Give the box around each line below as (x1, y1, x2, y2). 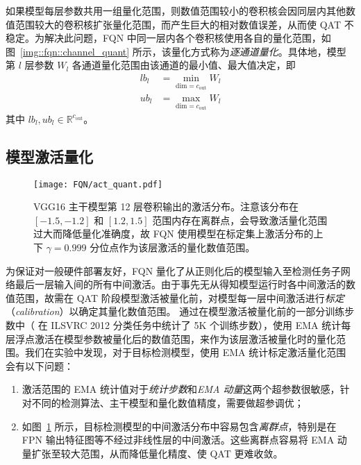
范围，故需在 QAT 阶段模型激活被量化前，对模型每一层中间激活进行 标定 (15, 290, 344, 305)
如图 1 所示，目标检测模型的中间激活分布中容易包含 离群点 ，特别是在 (22, 418, 337, 433)
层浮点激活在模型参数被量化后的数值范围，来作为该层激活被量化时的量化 (6, 331, 336, 346)
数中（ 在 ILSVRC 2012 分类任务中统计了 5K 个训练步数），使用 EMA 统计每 (6, 317, 351, 332)
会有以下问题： (6, 358, 74, 373)
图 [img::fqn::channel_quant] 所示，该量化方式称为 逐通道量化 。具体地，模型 (6, 44, 346, 58)
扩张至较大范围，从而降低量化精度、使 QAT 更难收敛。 (31, 446, 283, 460)
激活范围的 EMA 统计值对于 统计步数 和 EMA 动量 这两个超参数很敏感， (22, 382, 340, 396)
